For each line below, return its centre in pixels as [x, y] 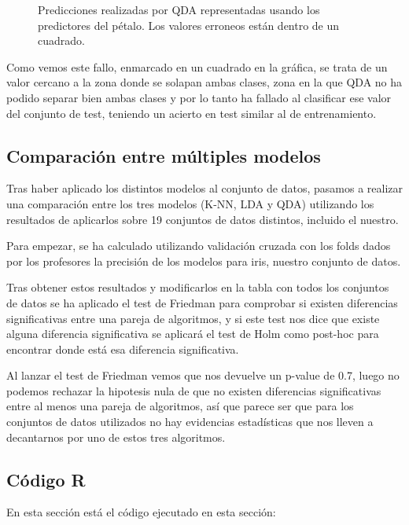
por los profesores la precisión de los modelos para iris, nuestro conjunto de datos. [204, 261]
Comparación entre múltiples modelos [164, 155]
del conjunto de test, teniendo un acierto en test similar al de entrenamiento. [192, 113]
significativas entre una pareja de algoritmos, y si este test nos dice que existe [193, 318]
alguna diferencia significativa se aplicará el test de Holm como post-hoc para [193, 334]
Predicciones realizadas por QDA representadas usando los [179, 9]
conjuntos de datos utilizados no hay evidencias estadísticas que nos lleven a [190, 422]
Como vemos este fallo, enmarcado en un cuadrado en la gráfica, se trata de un [197, 66]
